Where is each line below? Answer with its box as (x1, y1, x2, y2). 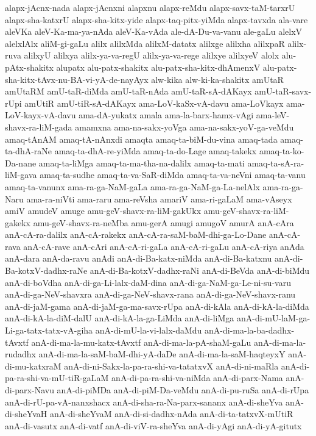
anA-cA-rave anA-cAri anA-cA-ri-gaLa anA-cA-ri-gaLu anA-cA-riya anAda (23, 240, 304, 252)
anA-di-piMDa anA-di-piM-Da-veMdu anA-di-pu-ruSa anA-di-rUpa (57, 384, 309, 396)
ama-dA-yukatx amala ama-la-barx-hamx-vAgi (79, 109, 254, 121)
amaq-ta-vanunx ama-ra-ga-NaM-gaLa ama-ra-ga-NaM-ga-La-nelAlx (5, 180, 260, 193)
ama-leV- (256, 109, 290, 121)
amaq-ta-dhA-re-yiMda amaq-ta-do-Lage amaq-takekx (54, 145, 257, 157)
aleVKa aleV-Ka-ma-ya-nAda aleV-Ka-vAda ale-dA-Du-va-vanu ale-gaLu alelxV (5, 25, 303, 38)
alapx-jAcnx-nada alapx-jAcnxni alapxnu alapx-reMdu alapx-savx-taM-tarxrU (5, 1, 295, 13)
